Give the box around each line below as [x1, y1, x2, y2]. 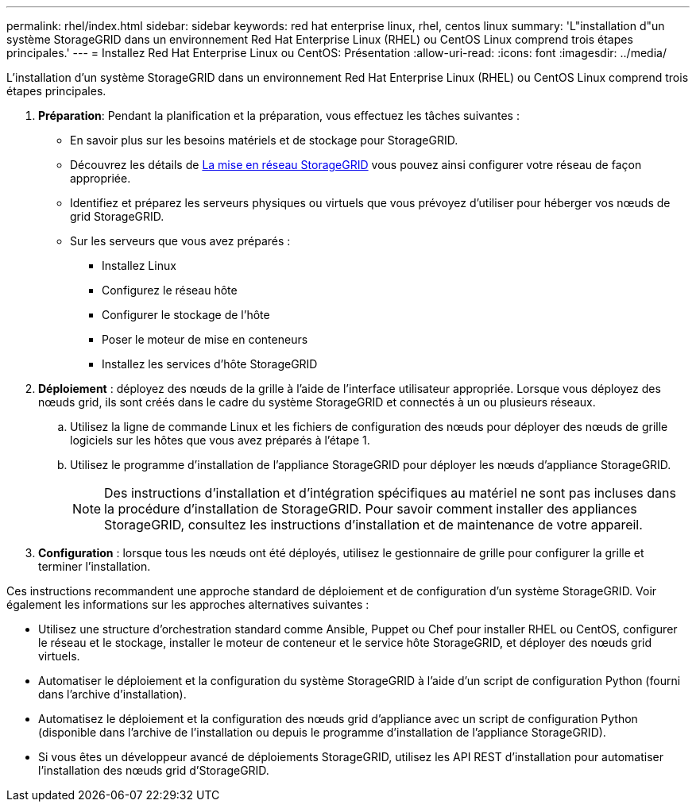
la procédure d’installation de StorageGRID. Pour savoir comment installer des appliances [104, 501, 637, 517]
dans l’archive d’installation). [38, 687, 187, 701]
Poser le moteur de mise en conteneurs [102, 333, 308, 346]
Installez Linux [102, 259, 176, 272]
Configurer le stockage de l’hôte [102, 308, 270, 321]
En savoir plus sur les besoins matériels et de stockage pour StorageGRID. [70, 133, 458, 147]
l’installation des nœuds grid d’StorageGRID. [38, 764, 269, 777]
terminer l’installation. [38, 560, 151, 573]
